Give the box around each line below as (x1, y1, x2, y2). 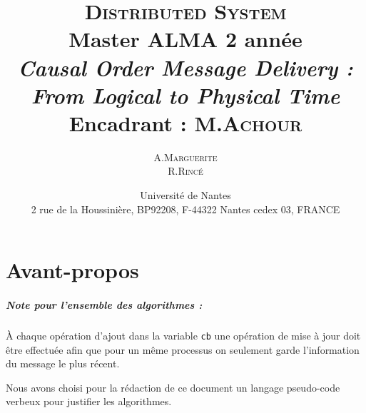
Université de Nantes (140, 188, 231, 203)
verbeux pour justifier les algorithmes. (6, 394, 172, 409)
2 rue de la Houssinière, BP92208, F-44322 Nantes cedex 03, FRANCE (31, 201, 340, 216)
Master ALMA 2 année (68, 24, 303, 53)
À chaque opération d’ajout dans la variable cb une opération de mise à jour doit (6, 328, 361, 342)
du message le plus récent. (6, 356, 120, 371)
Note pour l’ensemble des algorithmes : (6, 297, 203, 312)
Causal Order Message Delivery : (18, 52, 353, 82)
